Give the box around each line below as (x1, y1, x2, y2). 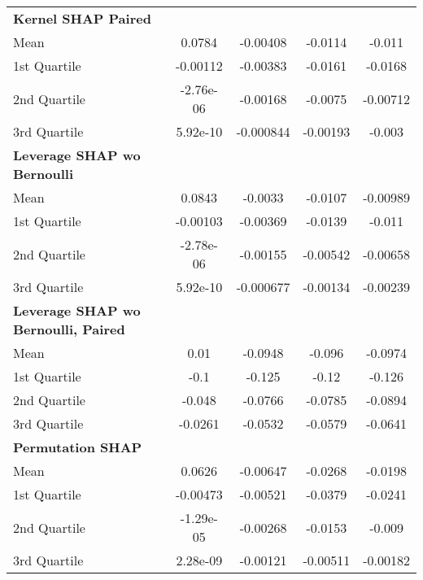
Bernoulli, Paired (13, 320, 125, 338)
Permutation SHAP (13, 438, 142, 456)
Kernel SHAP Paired (13, 9, 151, 28)
